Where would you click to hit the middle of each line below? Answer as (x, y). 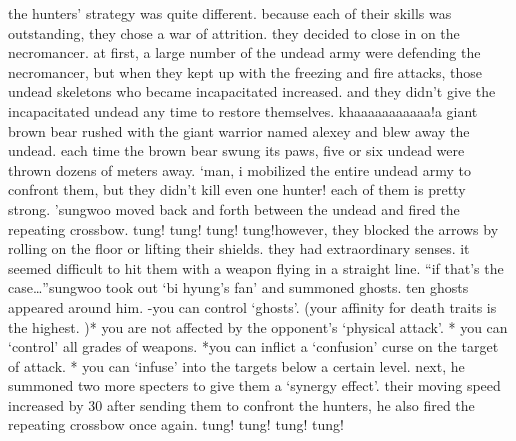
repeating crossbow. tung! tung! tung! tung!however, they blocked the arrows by (253, 228)
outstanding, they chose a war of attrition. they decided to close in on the (234, 32)
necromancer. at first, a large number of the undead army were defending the (244, 52)
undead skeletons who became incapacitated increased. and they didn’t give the (252, 91)
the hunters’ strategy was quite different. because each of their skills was (230, 13)
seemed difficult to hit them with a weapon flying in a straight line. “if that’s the (256, 267)
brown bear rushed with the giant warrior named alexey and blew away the (239, 130)
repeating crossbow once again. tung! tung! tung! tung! (176, 424)
